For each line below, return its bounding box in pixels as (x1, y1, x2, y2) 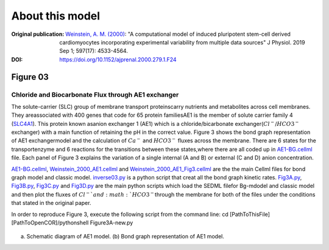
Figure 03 (11, 72, 49, 82)
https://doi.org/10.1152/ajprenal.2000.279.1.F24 (59, 55, 177, 63)
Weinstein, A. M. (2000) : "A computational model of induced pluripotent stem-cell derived (65, 30, 291, 38)
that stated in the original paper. (11, 200, 91, 207)
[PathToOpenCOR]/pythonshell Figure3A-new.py (11, 219, 133, 226)
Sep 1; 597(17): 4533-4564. (59, 47, 128, 55)
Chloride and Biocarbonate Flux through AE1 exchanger (11, 90, 179, 99)
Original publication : (11, 30, 65, 38)
